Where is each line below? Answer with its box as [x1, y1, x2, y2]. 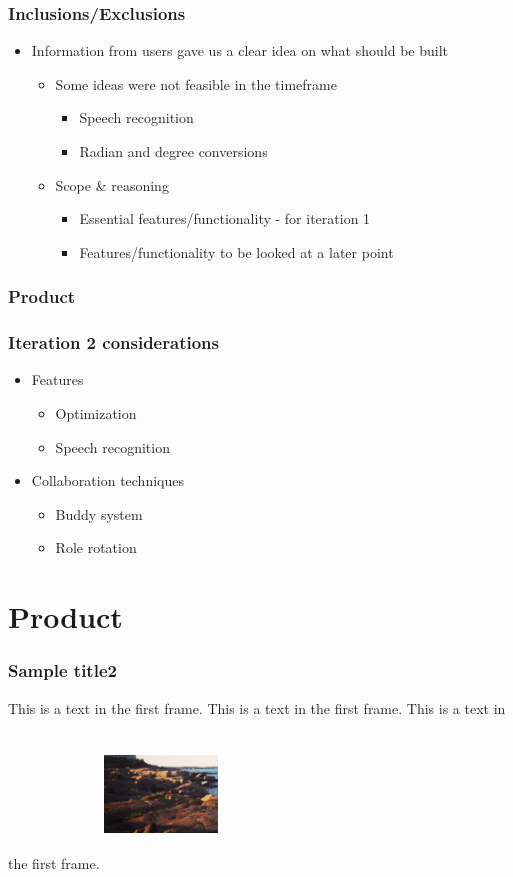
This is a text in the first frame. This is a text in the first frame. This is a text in [8, 697, 506, 718]
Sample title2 [8, 658, 117, 683]
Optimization [55, 403, 137, 424]
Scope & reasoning [55, 174, 169, 195]
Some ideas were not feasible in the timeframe [55, 73, 337, 94]
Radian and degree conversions [79, 141, 268, 161]
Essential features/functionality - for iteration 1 [79, 208, 371, 229]
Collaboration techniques [31, 470, 184, 491]
